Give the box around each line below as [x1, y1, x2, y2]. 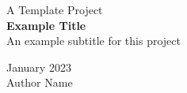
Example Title [6, 17, 86, 33]
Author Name [6, 74, 73, 91]
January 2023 [6, 58, 71, 75]
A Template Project [6, 2, 103, 17]
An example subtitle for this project [6, 32, 181, 49]
